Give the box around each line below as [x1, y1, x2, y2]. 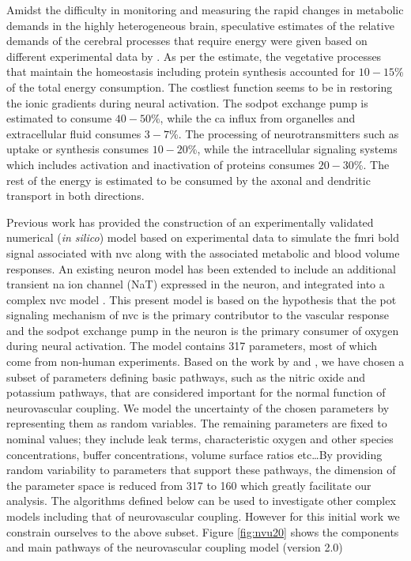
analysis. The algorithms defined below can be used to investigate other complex [6, 492, 396, 509]
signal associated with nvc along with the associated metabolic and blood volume [6, 244, 400, 261]
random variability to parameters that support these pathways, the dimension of [6, 461, 396, 478]
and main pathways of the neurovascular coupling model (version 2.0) [6, 539, 343, 555]
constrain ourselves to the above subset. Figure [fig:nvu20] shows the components [6, 523, 399, 540]
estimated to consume [6, 110, 112, 126]
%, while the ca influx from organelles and [150, 110, 356, 126]
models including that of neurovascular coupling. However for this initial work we [6, 508, 400, 524]
